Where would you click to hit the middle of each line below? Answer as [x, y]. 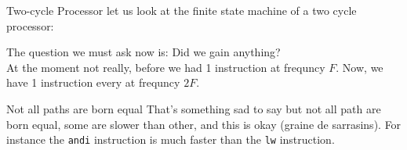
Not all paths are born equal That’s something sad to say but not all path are [194, 108]
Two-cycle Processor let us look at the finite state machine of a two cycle [182, 10]
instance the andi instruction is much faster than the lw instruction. [171, 139]
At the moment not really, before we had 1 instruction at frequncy [166, 67]
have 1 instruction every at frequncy [93, 82]
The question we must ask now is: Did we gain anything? [144, 52]
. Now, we [360, 67]
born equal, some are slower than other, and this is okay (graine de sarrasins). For [204, 124]
